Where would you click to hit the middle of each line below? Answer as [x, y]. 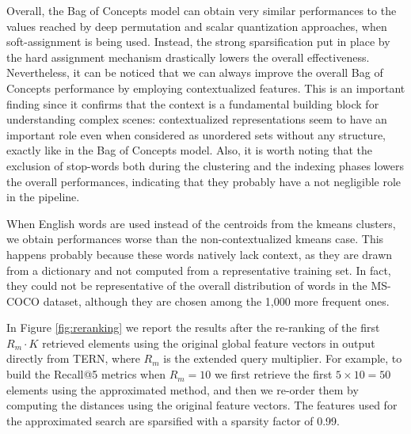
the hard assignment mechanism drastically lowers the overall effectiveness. [188, 57]
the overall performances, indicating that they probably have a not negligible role [204, 181]
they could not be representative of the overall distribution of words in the [187, 286]
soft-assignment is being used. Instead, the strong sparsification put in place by [198, 42]
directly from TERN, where [73, 358]
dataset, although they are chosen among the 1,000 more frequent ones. [216, 301]
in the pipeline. [43, 197]
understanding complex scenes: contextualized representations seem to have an [197, 119]
